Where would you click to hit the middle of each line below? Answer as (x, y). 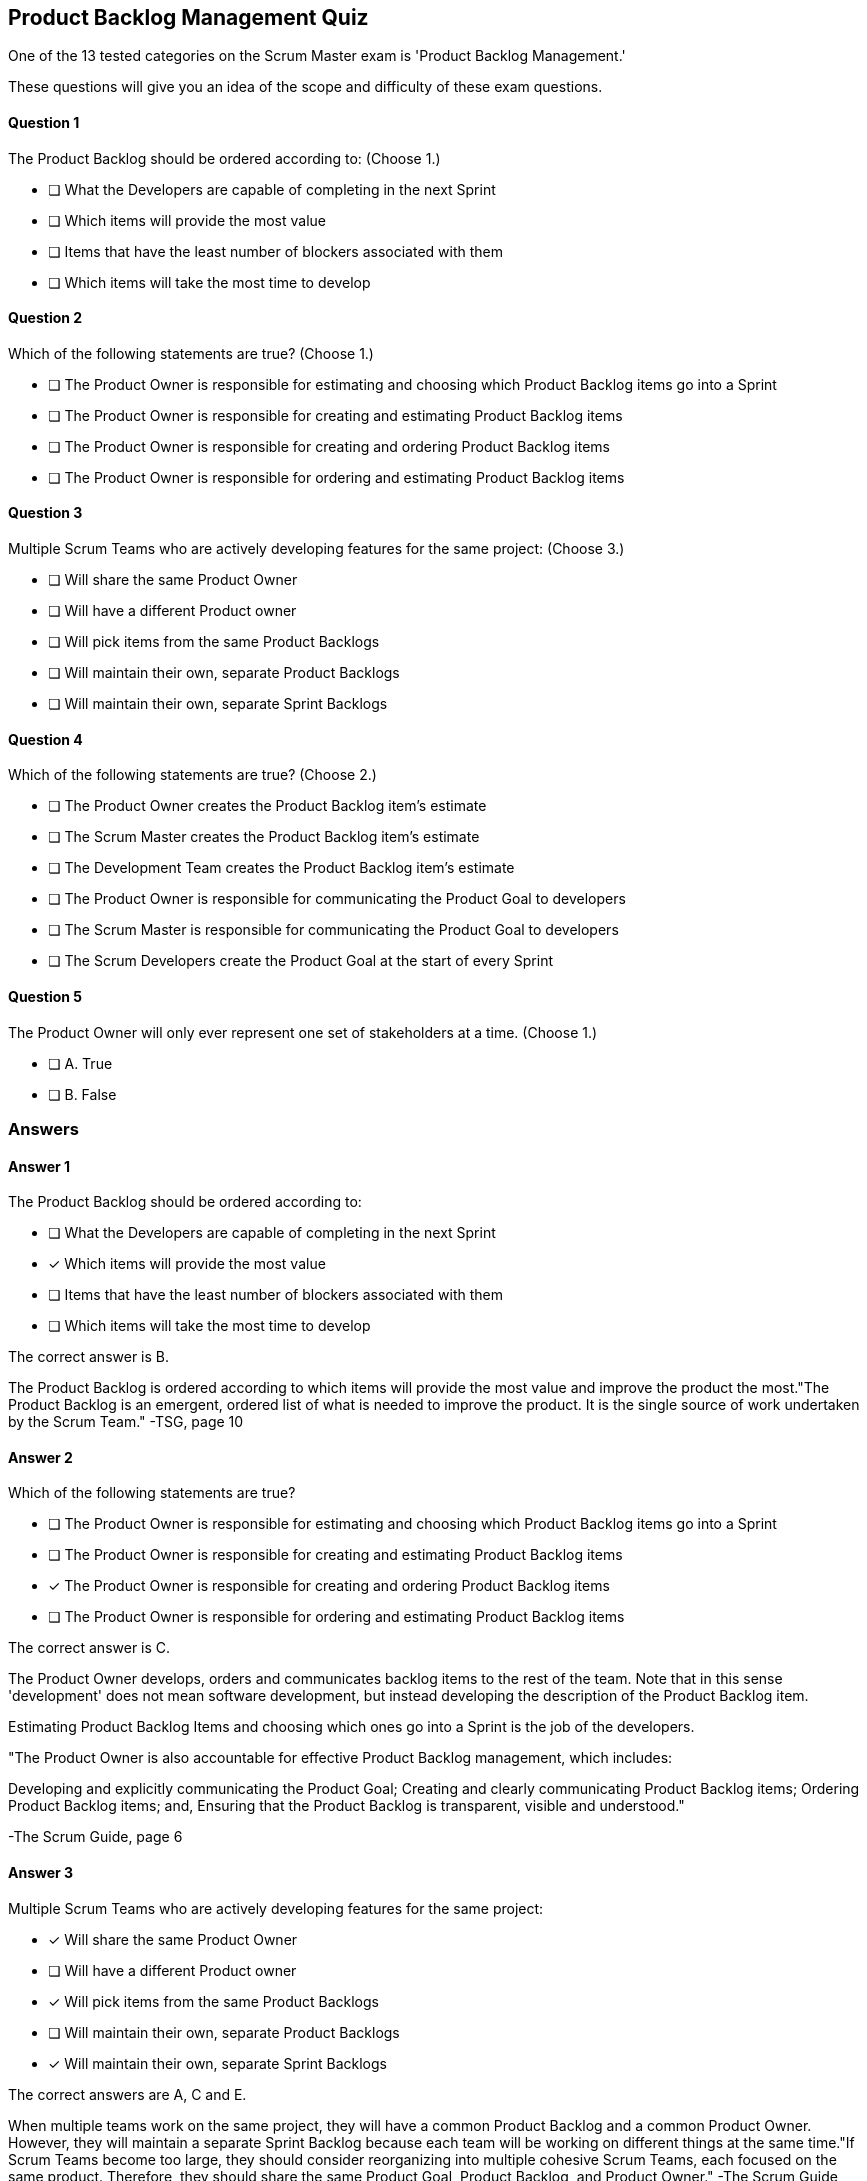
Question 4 (45, 739)
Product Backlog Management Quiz (188, 17)
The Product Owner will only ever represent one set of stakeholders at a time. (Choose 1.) (303, 1032)
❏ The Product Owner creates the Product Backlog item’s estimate (267, 806)
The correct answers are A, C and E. (127, 2094)
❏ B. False (82, 1094)
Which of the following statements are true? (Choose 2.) (192, 775)
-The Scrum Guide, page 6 (95, 1837)
